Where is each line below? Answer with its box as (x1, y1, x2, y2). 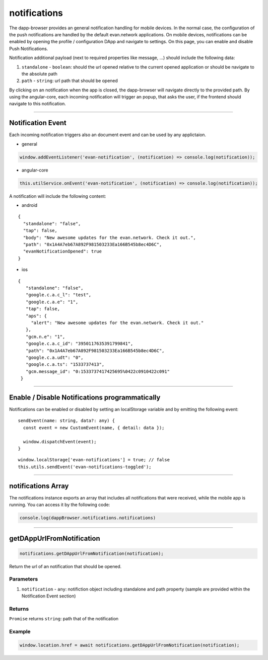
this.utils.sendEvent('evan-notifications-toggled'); (18, 464, 151, 470)
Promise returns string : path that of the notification (9, 616, 119, 622)
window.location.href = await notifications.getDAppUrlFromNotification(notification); (19, 642, 240, 648)
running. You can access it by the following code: (9, 502, 110, 507)
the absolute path (21, 71, 58, 77)
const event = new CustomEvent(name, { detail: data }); (23, 425, 165, 430)
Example (9, 628, 31, 635)
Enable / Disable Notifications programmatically (9, 393, 161, 402)
